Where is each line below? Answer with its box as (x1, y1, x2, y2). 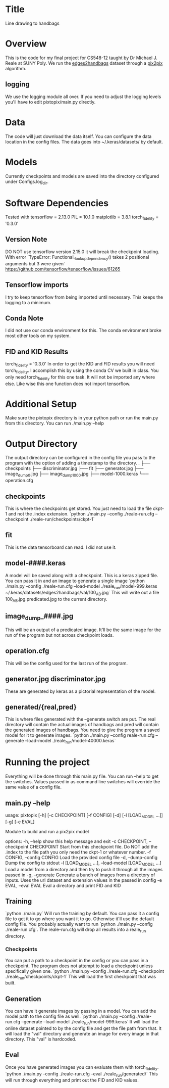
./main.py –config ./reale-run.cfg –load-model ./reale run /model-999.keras (5, 583, 157, 590)
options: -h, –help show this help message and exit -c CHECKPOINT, (5, 838, 148, 844)
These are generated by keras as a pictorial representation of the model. (5, 688, 156, 694)
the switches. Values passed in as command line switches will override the (5, 779, 160, 785)
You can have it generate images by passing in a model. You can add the (5, 1008, 156, 1014)
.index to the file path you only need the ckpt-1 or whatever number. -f (5, 849, 151, 855)
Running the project (5, 756, 90, 768)
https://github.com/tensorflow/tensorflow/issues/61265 (5, 266, 121, 272)
